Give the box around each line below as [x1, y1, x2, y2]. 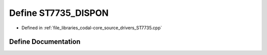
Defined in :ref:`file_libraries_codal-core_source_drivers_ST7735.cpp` [21, 25, 163, 31]
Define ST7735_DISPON [9, 7, 109, 18]
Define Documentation [9, 38, 81, 46]
